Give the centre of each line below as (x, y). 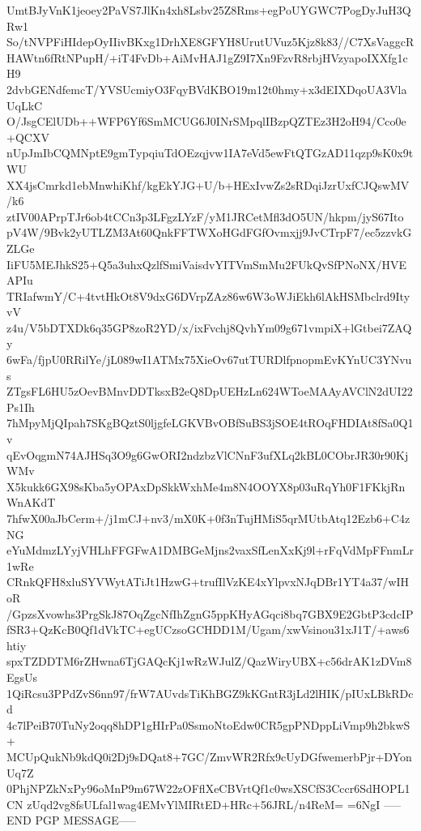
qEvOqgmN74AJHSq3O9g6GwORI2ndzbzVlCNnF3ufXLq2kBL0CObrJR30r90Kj (208, 454)
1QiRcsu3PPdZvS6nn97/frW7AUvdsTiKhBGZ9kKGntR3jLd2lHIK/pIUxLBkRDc (210, 693)
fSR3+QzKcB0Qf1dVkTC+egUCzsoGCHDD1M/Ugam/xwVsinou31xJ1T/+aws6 (208, 630)
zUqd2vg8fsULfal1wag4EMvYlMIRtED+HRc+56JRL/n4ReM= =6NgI (204, 804)
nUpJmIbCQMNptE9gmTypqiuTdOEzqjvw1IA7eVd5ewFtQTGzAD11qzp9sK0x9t (210, 153)
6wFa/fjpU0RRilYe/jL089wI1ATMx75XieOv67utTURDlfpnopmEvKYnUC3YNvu (209, 360)
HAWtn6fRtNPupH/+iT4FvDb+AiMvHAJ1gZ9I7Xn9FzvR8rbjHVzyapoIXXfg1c (207, 57)
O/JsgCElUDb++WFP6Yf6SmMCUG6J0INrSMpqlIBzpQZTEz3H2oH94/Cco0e (206, 121)
